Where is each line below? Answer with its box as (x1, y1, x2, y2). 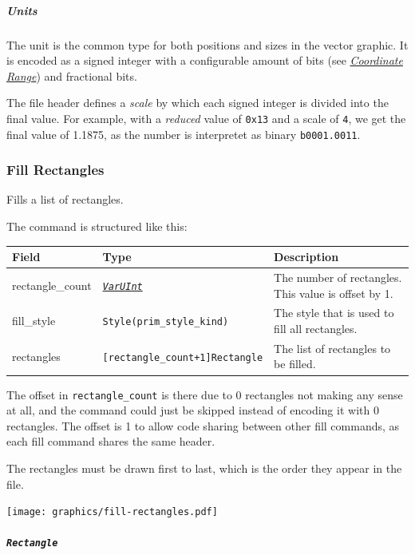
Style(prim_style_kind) (102, 316, 229, 328)
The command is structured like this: (6, 218, 188, 235)
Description (274, 248, 339, 265)
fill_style (12, 312, 56, 329)
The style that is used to (274, 304, 394, 321)
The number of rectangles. (274, 269, 402, 285)
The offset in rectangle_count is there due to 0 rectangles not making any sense (6, 386, 403, 402)
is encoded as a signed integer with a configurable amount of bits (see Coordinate (6, 52, 403, 69)
